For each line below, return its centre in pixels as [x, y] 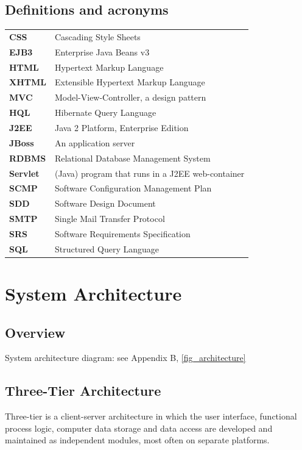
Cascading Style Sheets [97, 36]
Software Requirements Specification [122, 233]
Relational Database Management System [132, 158]
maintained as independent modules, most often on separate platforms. [137, 440]
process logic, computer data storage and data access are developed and [139, 428]
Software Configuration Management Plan [133, 188]
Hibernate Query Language [105, 112]
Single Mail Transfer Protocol [110, 219]
